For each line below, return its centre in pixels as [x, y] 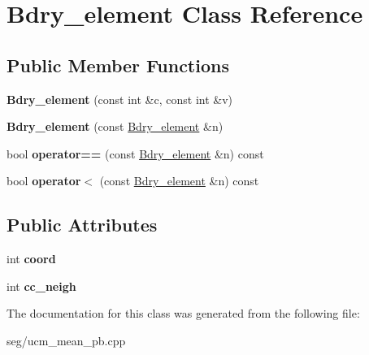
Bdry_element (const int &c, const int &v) [120, 99]
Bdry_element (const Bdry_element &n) [115, 126]
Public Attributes [82, 225]
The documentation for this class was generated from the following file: [183, 313]
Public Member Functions [118, 65]
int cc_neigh [41, 286]
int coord [31, 259]
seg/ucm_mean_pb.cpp [66, 340]
